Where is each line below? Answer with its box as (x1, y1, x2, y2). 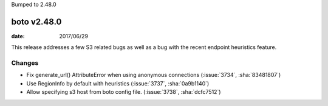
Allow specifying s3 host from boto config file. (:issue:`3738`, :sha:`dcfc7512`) (26, 88, 221, 96)
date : (11, 32, 25, 39)
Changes (11, 59, 39, 67)
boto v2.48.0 (11, 16, 62, 27)
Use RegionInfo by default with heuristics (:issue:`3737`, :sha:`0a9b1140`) (26, 79, 210, 87)
